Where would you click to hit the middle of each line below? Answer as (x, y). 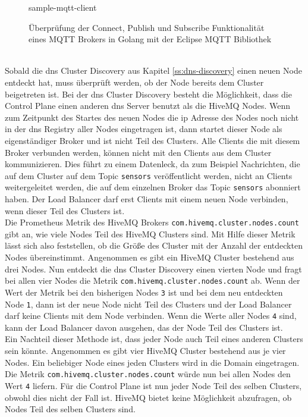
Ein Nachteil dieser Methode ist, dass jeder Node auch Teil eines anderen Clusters (154, 339)
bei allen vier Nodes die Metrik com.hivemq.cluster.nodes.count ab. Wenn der (153, 280)
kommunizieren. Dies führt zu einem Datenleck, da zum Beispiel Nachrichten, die (153, 164)
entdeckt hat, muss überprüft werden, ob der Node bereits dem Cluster (134, 82)
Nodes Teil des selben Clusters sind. (70, 409)
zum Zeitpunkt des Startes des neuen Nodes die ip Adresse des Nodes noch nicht (152, 117)
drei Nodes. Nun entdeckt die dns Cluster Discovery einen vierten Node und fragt (153, 269)
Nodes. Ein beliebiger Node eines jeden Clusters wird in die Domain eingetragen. (152, 362)
